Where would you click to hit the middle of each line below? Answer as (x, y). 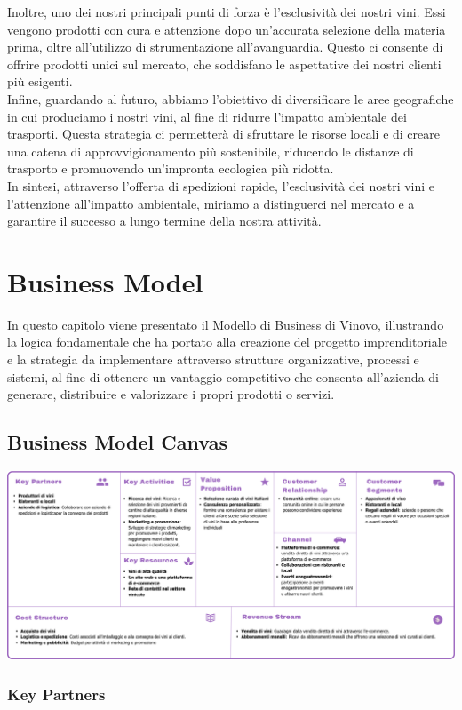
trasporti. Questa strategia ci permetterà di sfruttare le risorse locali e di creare (223, 134)
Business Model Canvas (117, 442)
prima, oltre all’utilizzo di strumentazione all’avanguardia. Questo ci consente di (225, 47)
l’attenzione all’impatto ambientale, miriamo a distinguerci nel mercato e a (211, 203)
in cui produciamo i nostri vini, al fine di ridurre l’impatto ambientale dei (207, 116)
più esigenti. (40, 81)
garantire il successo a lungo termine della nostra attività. (164, 221)
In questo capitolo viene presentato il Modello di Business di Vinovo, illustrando (226, 324)
